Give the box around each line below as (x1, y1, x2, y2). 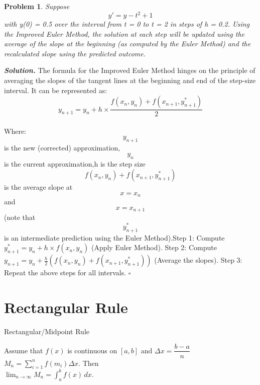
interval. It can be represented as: (4, 85, 107, 95)
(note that (4, 212, 36, 222)
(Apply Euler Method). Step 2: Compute (91, 242, 217, 253)
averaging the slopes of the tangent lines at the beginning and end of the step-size (4, 75, 256, 86)
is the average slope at (4, 182, 73, 192)
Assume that (4, 345, 43, 355)
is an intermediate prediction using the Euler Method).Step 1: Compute (4, 232, 225, 243)
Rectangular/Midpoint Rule (4, 326, 90, 336)
